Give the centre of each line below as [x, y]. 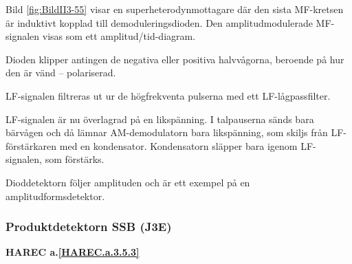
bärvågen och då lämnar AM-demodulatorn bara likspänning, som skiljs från [167, 132]
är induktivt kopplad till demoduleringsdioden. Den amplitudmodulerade [159, 22]
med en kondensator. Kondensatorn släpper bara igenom [178, 145]
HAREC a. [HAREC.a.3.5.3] [73, 252]
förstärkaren [31, 145]
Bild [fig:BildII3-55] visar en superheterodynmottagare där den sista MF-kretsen [175, 9]
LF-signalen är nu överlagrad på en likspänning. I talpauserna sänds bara [160, 119]
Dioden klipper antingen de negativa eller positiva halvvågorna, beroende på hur [175, 59]
